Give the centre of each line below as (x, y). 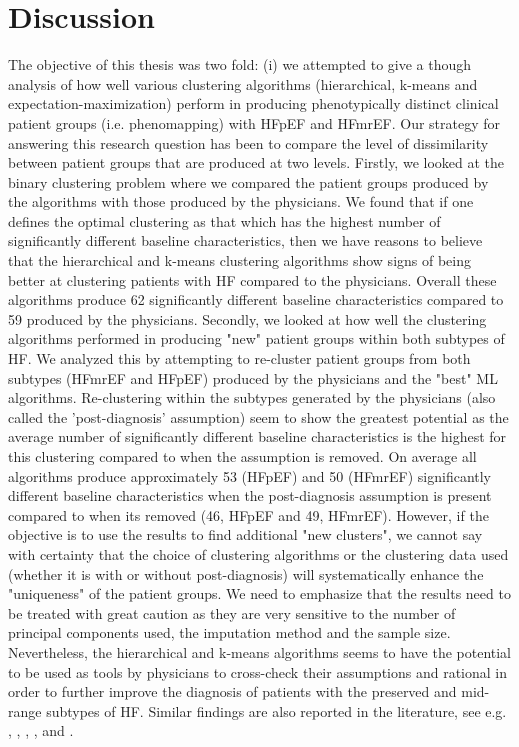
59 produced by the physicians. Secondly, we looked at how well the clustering (247, 318)
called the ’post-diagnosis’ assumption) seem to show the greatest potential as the (258, 416)
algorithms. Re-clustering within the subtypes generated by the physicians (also (252, 397)
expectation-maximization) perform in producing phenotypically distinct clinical (253, 103)
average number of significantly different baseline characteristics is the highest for (257, 436)
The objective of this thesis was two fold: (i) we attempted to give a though (240, 64)
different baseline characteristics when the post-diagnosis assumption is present (250, 495)
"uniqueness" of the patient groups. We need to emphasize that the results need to (259, 593)
